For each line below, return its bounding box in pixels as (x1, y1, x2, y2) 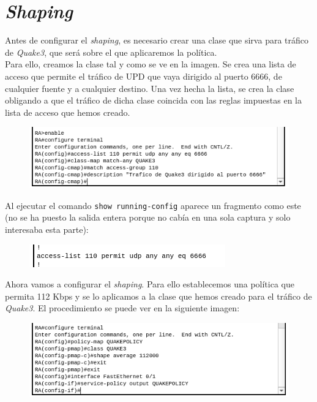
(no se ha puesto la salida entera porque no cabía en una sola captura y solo (5, 211, 291, 224)
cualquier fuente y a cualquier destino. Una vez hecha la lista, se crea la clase (5, 82, 294, 94)
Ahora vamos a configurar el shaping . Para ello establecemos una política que (5, 278, 294, 290)
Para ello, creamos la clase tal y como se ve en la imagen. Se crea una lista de (5, 58, 296, 70)
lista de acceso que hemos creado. (5, 105, 130, 118)
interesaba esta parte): (5, 223, 89, 236)
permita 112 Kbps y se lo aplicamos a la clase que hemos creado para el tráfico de (5, 289, 312, 302)
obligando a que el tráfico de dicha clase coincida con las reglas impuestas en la (5, 94, 302, 107)
